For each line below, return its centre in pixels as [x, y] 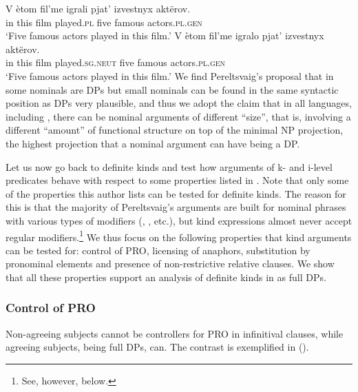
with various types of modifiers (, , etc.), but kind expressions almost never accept [179, 220]
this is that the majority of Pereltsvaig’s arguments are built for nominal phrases [176, 207]
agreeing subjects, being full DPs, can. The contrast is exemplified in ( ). [157, 347]
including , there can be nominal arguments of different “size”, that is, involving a [178, 116]
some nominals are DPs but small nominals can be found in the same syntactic [172, 89]
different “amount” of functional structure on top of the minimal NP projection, [175, 130]
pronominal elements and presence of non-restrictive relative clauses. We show [170, 264]
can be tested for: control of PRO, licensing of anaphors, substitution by [158, 250]
